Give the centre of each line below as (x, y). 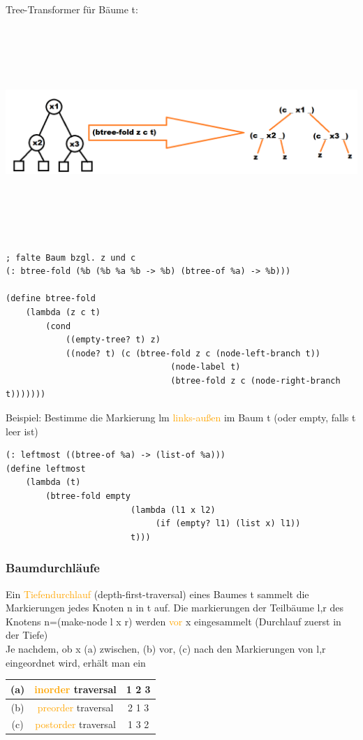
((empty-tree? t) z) (113, 340)
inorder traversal (75, 689)
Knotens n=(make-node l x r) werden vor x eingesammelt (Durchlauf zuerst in (173, 621)
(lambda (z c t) (63, 312)
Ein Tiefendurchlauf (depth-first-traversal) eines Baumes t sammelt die (157, 594)
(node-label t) (206, 367)
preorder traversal (75, 707)
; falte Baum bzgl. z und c (71, 257)
